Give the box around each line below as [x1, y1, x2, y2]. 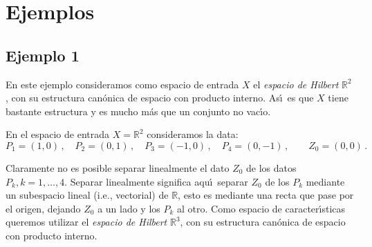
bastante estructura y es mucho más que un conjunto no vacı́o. [6, 103, 271, 118]
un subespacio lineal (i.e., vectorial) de [6, 188, 169, 202]
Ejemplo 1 [6, 44, 80, 66]
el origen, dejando [6, 201, 81, 215]
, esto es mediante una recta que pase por [178, 188, 354, 202]
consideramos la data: [147, 127, 239, 141]
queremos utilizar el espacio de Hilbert [6, 215, 167, 229]
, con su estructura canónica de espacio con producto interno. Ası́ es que [6, 90, 314, 105]
